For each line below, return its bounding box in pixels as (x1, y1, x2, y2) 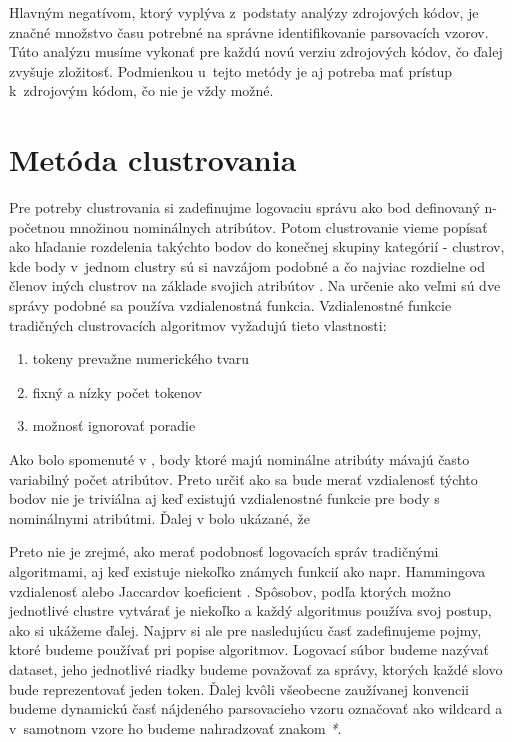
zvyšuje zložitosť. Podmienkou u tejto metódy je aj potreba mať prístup (9, 60, 453, 81)
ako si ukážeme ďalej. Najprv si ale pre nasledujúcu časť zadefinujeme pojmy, (9, 619, 482, 640)
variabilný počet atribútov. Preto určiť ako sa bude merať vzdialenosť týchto (9, 468, 478, 489)
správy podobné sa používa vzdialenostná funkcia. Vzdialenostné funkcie (9, 295, 452, 316)
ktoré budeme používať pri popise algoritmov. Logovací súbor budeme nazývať (9, 639, 490, 660)
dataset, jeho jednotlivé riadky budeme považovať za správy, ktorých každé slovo (9, 658, 503, 679)
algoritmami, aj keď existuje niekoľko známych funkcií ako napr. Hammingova (9, 561, 486, 581)
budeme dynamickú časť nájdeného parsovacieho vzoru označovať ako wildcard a (9, 698, 503, 719)
